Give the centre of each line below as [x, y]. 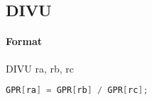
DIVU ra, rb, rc [40, 68]
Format [24, 41]
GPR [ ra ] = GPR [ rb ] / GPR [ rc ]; [77, 90]
